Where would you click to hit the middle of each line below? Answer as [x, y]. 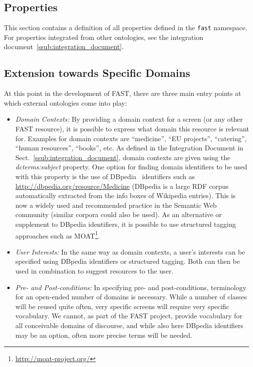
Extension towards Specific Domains [97, 73]
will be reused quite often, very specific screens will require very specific [122, 306]
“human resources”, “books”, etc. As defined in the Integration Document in [129, 148]
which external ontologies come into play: [65, 102]
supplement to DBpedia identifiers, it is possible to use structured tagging [126, 224]
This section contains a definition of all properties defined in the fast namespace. [126, 28]
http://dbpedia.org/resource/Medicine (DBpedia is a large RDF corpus [122, 186]
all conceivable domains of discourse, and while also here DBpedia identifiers [129, 325]
